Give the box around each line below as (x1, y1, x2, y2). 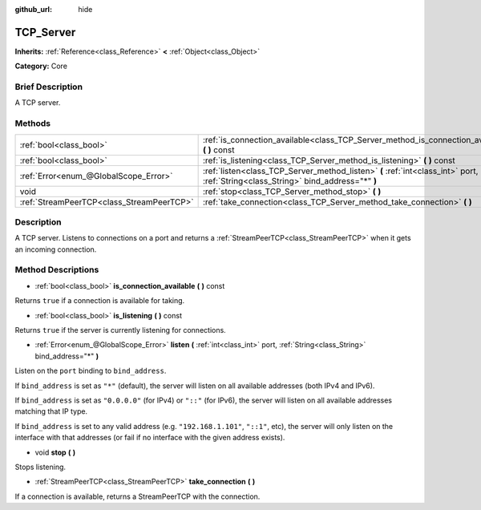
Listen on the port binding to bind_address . (14, 366, 167, 376)
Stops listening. (14, 462, 67, 472)
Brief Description (14, 81, 83, 92)
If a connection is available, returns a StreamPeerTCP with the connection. (14, 492, 261, 501)
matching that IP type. (14, 407, 88, 416)
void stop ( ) (34, 447, 76, 457)
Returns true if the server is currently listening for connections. (14, 326, 226, 335)
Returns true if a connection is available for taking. (14, 296, 185, 306)
